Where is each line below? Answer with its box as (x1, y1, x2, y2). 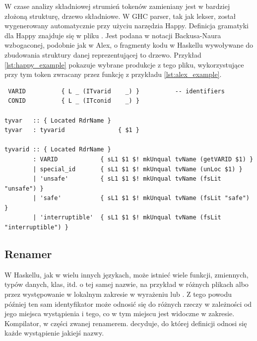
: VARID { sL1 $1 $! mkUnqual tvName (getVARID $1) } (33, 155, 254, 163)
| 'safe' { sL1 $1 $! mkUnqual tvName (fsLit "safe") (33, 195, 250, 202)
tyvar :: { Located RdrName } (4, 117, 111, 124)
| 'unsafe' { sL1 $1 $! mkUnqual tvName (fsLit (33, 175, 221, 183)
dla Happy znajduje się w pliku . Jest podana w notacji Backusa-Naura (4, 30, 221, 40)
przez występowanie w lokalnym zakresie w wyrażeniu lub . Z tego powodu (4, 289, 232, 299)
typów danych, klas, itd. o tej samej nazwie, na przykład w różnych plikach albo (4, 279, 249, 289)
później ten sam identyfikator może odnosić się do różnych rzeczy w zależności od (4, 298, 252, 309)
